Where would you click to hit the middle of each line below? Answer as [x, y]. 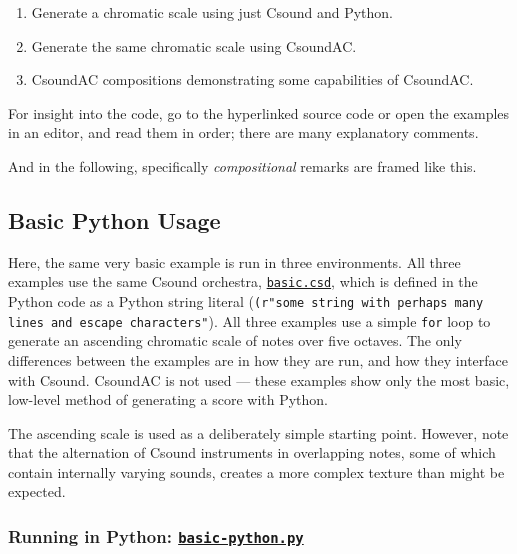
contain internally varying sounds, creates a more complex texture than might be [256, 471]
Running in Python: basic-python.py [156, 536]
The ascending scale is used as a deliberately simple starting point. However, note [258, 432]
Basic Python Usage [114, 219]
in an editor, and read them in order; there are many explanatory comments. [243, 132]
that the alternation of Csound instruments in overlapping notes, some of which [252, 452]
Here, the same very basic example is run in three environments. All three [234, 261]
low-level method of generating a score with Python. [168, 399]
